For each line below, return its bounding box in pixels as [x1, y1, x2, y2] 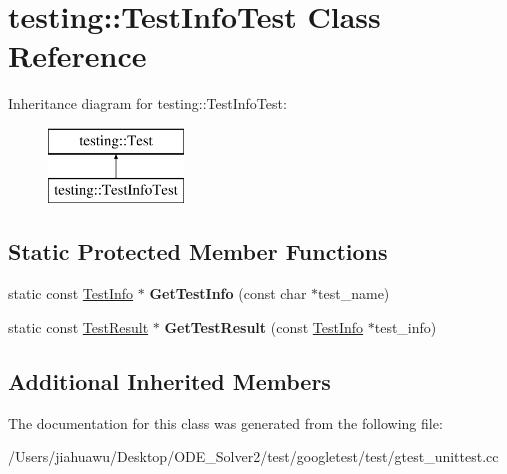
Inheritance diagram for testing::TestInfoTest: [8, 93, 287, 114]
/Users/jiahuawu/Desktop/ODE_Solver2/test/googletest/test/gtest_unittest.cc [8, 446, 499, 467]
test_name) [318, 283, 390, 304]
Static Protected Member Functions [8, 236, 388, 267]
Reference [8, 35, 147, 76]
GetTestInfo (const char [149, 283, 307, 304]
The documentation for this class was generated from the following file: [8, 412, 443, 433]
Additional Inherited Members [8, 365, 331, 396]
